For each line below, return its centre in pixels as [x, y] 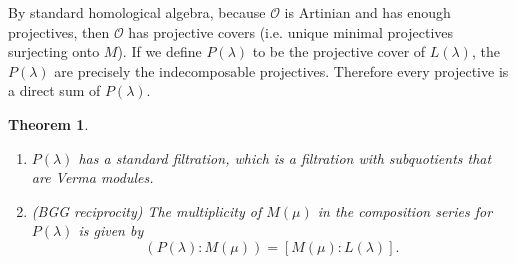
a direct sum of [54, 90]
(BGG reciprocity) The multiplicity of [146, 210]
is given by [111, 230]
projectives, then [59, 31]
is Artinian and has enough [367, 12]
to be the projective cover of [339, 51]
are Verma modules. [92, 177]
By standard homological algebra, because [137, 12]
